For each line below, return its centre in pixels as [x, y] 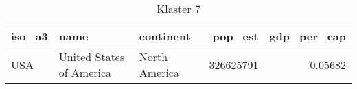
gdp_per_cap [308, 36]
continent [165, 36]
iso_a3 [30, 36]
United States [92, 56]
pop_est [235, 36]
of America [85, 72]
